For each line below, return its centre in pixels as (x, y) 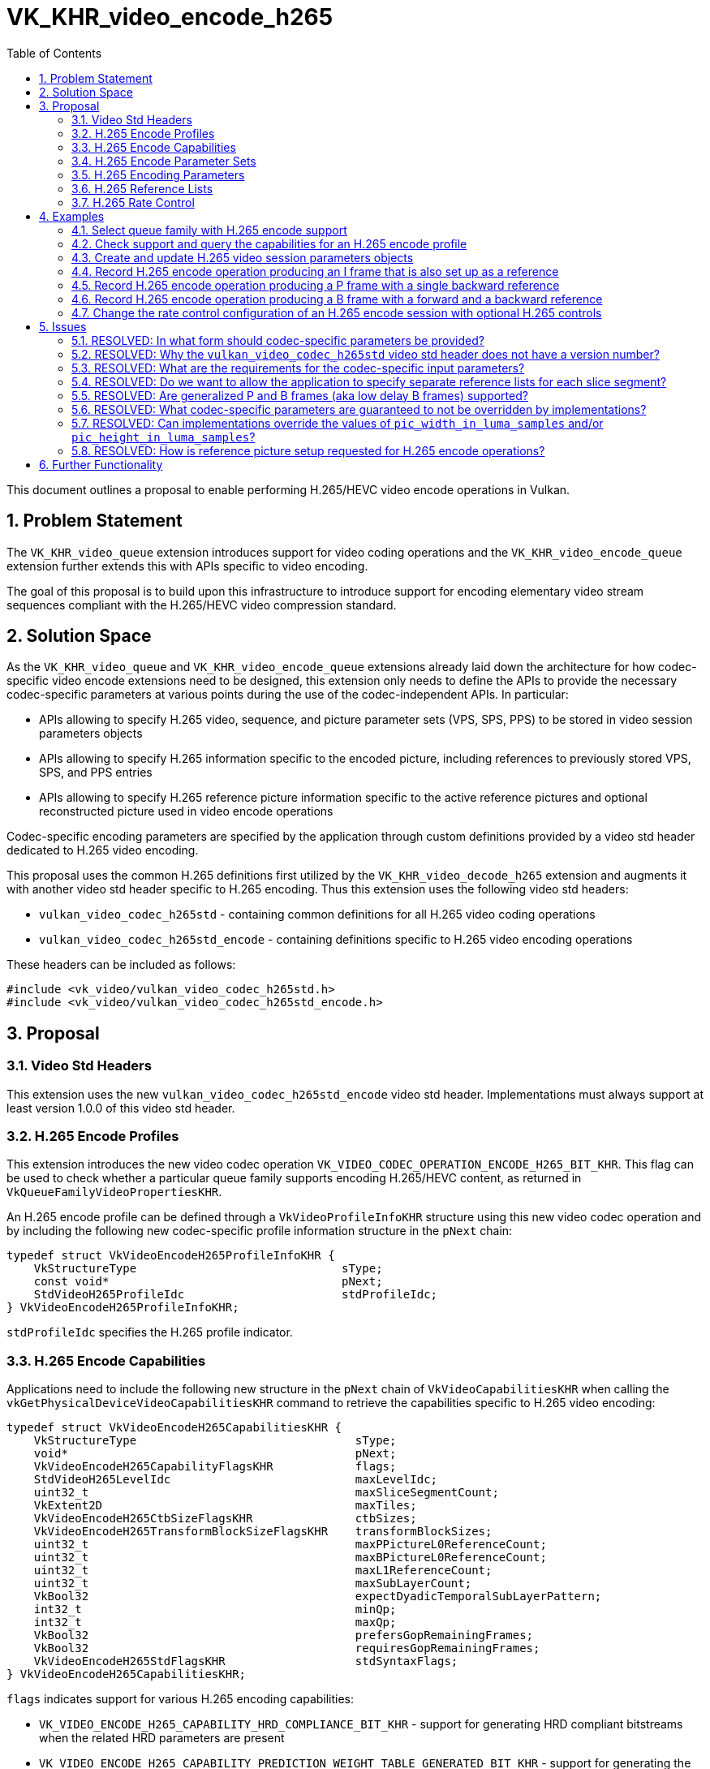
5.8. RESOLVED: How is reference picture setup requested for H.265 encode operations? (308, 450)
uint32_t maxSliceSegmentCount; (266, 1493)
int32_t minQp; (215, 1610)
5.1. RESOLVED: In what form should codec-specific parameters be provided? (278, 340)
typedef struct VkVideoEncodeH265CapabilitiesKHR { (174, 1428)
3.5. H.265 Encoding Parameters (158, 174)
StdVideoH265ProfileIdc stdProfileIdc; (236, 1295)
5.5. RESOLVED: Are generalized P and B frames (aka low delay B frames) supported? (300, 395)
